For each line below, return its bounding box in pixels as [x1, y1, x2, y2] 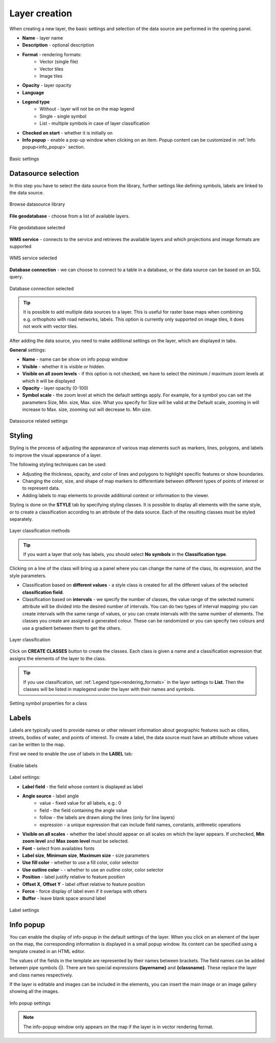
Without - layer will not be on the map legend [39, 106, 135, 112]
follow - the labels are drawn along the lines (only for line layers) [39, 814, 175, 820]
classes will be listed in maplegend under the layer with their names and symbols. [23, 686, 195, 692]
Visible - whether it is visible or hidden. [22, 363, 105, 369]
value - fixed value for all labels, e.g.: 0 [39, 800, 122, 806]
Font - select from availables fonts [22, 845, 95, 851]
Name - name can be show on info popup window [22, 356, 128, 363]
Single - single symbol [39, 113, 87, 119]
